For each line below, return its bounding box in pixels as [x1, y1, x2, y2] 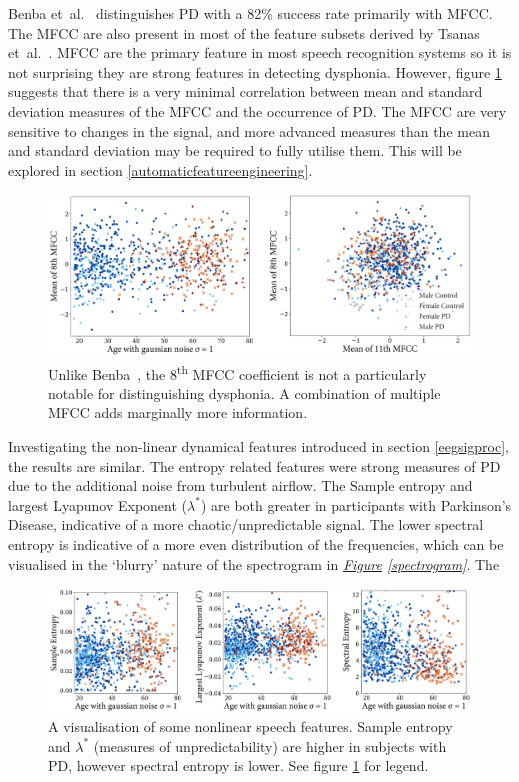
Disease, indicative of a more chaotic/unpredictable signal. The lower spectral [8, 514, 484, 535]
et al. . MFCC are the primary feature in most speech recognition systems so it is [8, 42, 512, 63]
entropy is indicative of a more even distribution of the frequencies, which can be [8, 533, 504, 554]
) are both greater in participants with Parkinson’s [200, 494, 512, 515]
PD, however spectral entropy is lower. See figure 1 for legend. [48, 755, 429, 776]
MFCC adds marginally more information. [48, 402, 308, 423]
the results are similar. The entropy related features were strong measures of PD [8, 455, 501, 476]
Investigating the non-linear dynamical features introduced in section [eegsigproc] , [8, 436, 510, 457]
